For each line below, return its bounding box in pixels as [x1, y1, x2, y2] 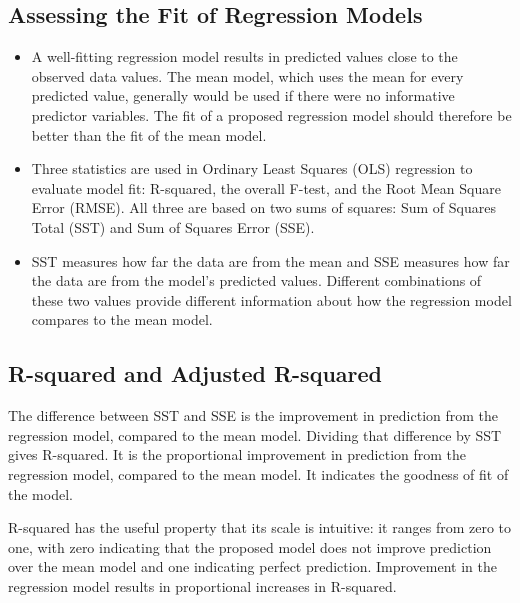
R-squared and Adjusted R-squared [8, 358, 382, 389]
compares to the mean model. [31, 309, 213, 330]
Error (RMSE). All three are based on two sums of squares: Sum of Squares [31, 197, 496, 218]
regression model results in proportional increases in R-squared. [8, 575, 397, 596]
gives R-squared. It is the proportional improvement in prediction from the [8, 444, 467, 465]
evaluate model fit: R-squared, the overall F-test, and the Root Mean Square [31, 177, 501, 198]
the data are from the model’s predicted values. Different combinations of [31, 270, 482, 291]
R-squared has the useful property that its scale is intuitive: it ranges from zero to [8, 517, 512, 538]
